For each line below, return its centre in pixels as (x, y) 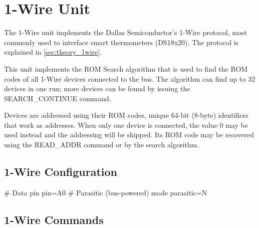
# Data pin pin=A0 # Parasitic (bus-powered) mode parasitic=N (106, 192)
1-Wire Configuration (61, 172)
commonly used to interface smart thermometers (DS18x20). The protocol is (121, 42)
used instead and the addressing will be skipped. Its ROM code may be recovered (129, 135)
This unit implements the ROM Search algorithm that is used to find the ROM (126, 68)
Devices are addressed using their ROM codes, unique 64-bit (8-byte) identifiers (126, 115)
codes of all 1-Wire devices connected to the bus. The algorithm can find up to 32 (130, 78)
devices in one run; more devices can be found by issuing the (97, 88)
